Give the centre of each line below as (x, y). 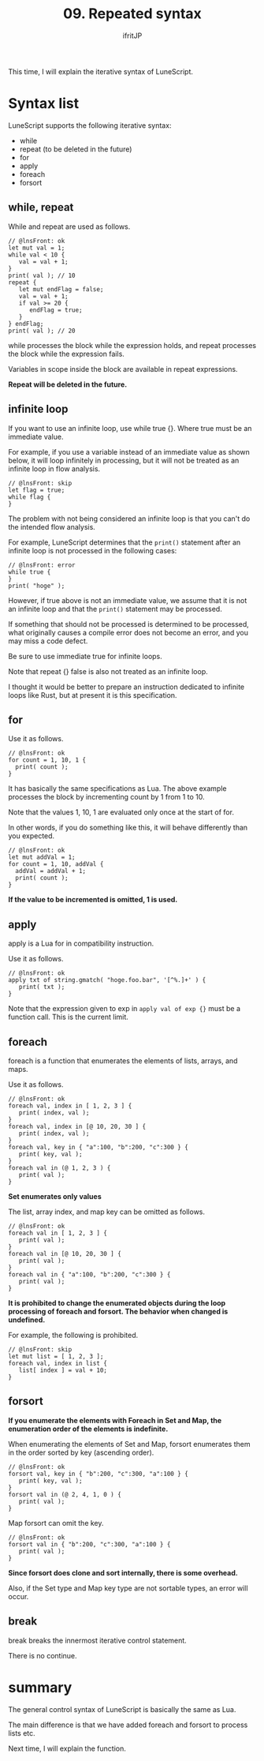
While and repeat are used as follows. (69, 227)
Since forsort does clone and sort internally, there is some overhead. (123, 1572)
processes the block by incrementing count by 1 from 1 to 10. (106, 797)
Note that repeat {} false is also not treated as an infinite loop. (108, 671)
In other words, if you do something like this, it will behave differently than (128, 828)
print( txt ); (42, 987)
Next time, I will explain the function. (67, 1748)
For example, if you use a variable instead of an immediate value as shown (129, 451)
